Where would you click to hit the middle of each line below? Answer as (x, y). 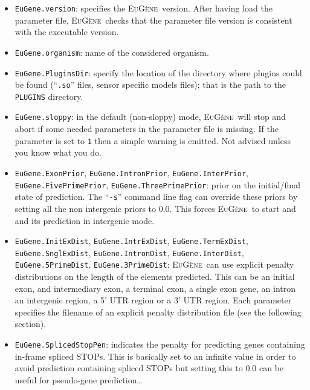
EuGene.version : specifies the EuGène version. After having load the (144, 8)
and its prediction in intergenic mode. (85, 220)
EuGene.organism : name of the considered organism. (112, 52)
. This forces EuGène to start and (233, 208)
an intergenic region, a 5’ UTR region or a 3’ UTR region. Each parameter (153, 300)
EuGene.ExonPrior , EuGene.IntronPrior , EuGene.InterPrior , (131, 172)
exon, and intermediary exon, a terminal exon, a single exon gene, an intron (155, 288)
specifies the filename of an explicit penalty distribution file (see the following (158, 312)
